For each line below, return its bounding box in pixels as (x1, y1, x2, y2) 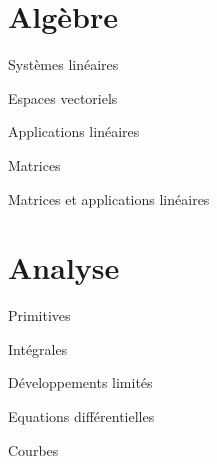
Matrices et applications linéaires (8, 188, 210, 209)
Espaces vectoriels (8, 87, 118, 108)
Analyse (8, 247, 120, 288)
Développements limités (8, 372, 153, 393)
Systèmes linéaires (8, 54, 119, 75)
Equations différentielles (8, 406, 155, 426)
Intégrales (8, 338, 68, 359)
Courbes (8, 439, 59, 460)
